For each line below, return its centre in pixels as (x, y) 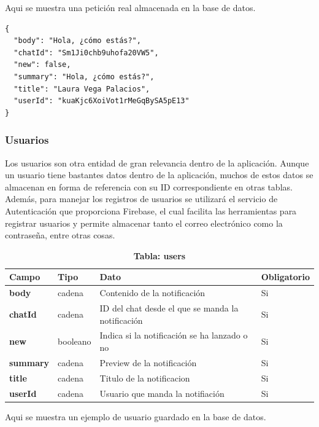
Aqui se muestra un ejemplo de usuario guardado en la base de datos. (136, 416)
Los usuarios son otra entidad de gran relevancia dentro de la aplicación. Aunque (157, 163)
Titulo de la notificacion (145, 378)
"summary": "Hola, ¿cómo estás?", (84, 76)
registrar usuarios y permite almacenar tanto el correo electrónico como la (144, 223)
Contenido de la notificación (152, 293)
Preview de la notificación (148, 362)
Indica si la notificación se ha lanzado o (174, 335)
